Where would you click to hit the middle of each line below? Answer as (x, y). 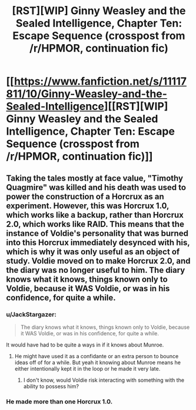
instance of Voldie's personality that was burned (97, 233)
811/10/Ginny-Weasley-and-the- (87, 94)
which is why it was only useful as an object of (93, 251)
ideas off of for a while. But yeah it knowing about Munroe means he (98, 362)
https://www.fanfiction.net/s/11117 (100, 81)
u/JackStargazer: (31, 314)
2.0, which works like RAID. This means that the (95, 224)
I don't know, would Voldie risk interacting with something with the (104, 380)
